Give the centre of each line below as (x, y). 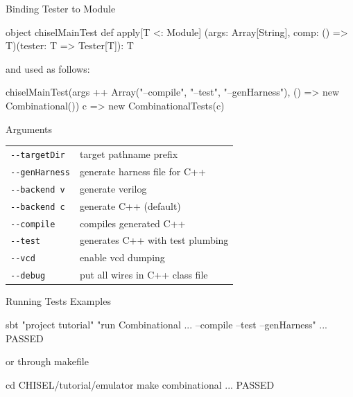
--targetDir (38, 155)
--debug (28, 276)
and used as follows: (48, 68)
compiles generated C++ (132, 223)
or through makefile (47, 361)
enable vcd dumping (122, 257)
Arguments (29, 129)
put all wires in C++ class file (144, 275)
